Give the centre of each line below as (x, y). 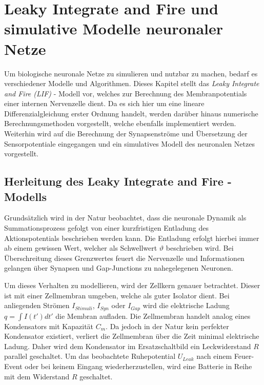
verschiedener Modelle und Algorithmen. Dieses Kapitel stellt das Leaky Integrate (132, 83)
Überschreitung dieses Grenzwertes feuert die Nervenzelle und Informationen (124, 258)
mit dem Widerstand (37, 376)
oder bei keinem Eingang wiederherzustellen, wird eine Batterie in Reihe (138, 366)
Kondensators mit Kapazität (49, 326)
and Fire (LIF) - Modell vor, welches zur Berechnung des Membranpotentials (126, 93)
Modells (26, 196)
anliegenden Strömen (37, 305)
